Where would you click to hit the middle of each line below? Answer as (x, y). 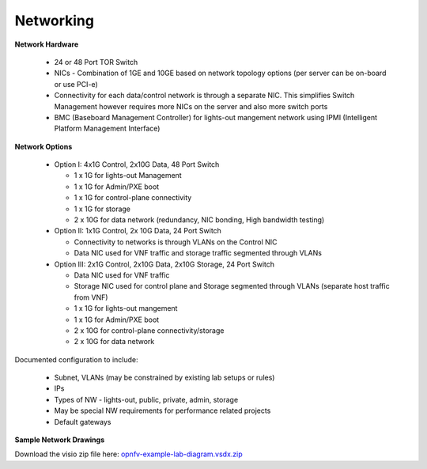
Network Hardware (47, 44)
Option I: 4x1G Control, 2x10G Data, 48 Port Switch (137, 165)
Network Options (43, 146)
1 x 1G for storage (102, 209)
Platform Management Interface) (107, 129)
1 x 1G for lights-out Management (128, 176)
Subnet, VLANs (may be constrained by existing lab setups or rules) (164, 378)
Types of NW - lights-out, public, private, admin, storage (146, 399)
